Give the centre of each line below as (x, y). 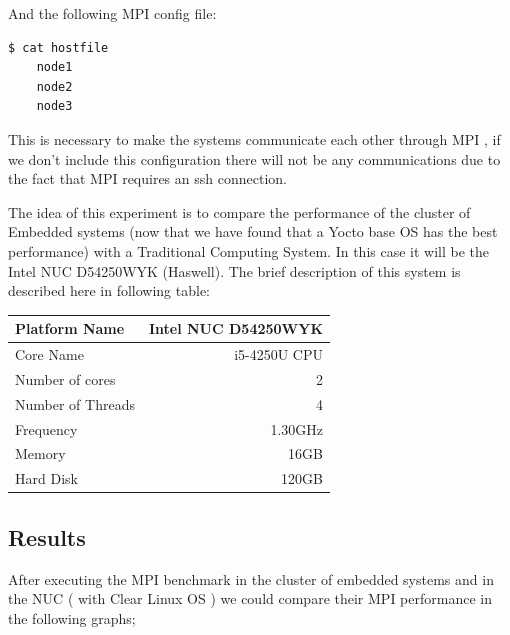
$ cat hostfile (58, 47)
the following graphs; (72, 617)
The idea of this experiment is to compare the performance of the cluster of (239, 211)
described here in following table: (109, 290)
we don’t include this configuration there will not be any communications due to (254, 158)
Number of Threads (75, 403)
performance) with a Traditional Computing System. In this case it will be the (249, 250)
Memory (40, 453)
